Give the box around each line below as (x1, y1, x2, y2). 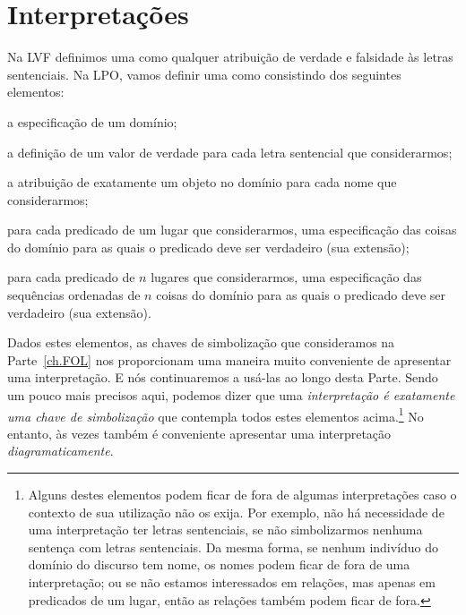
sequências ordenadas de (7, 286, 141, 304)
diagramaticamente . (7, 441, 114, 460)
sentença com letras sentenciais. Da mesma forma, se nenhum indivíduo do (28, 537, 439, 556)
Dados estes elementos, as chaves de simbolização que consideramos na (7, 333, 395, 352)
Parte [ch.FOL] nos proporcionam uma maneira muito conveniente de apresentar (7, 350, 452, 369)
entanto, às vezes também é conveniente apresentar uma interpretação (7, 423, 392, 442)
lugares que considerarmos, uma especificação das (151, 268, 422, 286)
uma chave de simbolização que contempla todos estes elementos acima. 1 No (7, 404, 424, 425)
